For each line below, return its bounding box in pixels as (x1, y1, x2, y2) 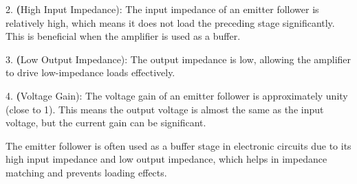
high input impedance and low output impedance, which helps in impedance (6, 152, 327, 166)
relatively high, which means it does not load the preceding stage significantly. (6, 15, 335, 30)
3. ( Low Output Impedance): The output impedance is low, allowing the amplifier (6, 51, 351, 66)
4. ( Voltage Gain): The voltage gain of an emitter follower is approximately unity (6, 88, 348, 102)
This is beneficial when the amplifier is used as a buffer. (6, 29, 241, 43)
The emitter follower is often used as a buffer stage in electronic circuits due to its (6, 138, 351, 152)
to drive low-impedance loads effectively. (6, 65, 175, 80)
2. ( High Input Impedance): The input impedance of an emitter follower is (6, 2, 319, 16)
